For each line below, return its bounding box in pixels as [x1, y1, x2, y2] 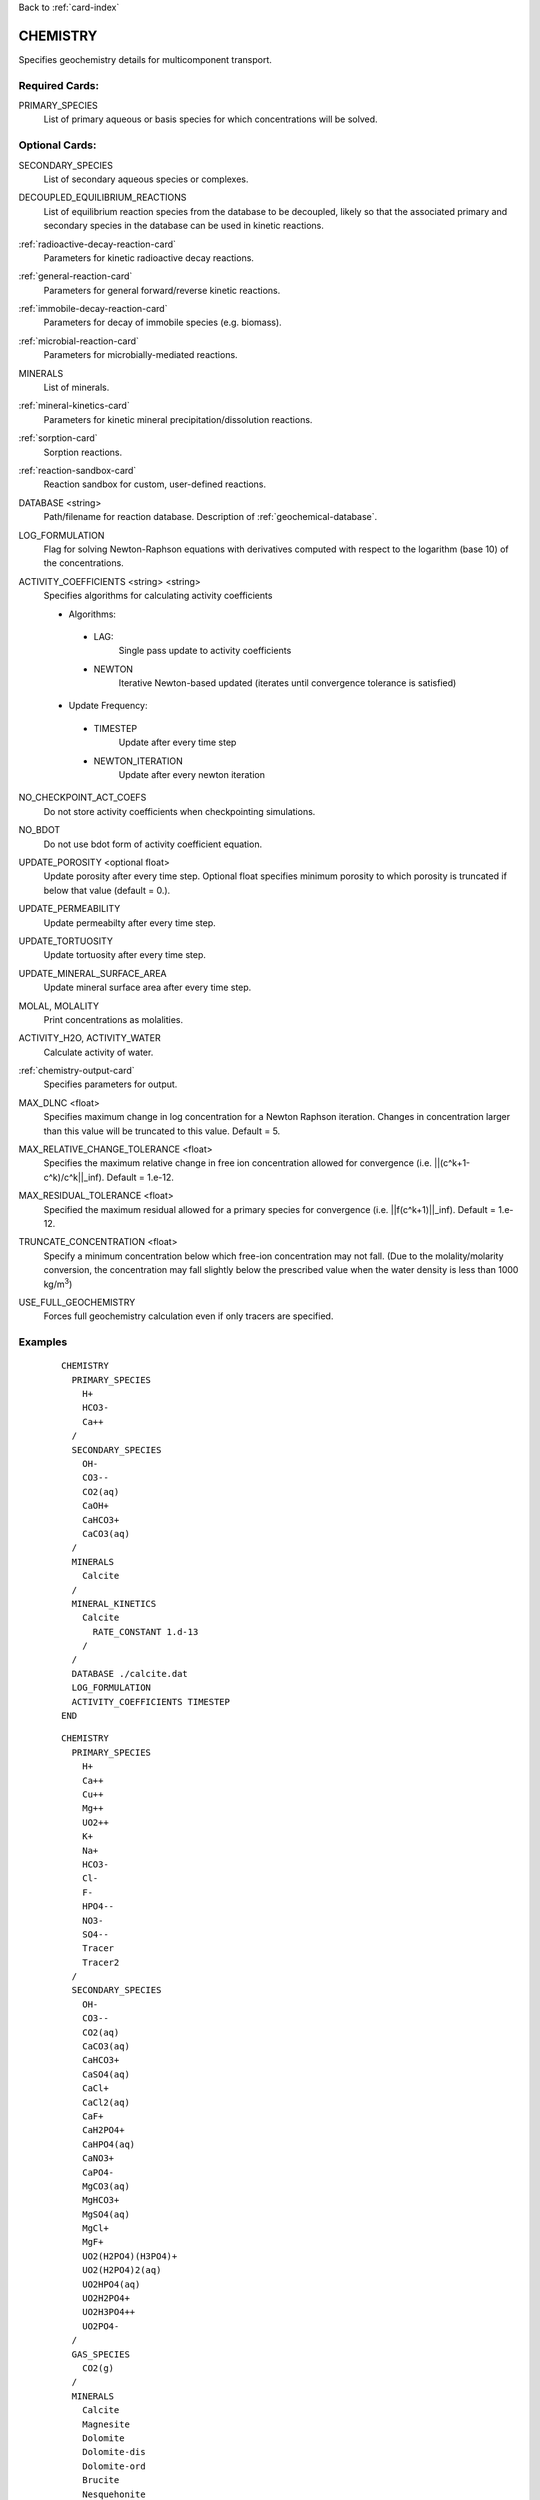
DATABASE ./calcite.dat [71, 1668, 189, 1679]
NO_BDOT [18, 824, 61, 836]
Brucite [81, 2475, 120, 2486]
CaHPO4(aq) [81, 2138, 136, 2150]
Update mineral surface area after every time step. [43, 981, 252, 994]
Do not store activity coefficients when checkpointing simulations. [43, 805, 316, 817]
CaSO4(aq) [81, 2068, 130, 2080]
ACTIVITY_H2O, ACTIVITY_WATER [18, 1032, 162, 1044]
